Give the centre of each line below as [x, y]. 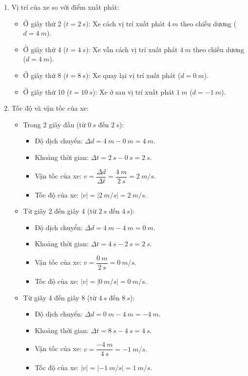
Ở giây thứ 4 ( [45, 49]
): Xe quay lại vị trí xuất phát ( [133, 75]
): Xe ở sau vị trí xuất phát [133, 91]
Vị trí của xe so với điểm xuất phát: [65, 7]
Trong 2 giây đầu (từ [54, 124]
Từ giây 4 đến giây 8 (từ [60, 297]
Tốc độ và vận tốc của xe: [50, 108]
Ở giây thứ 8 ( [45, 75]
